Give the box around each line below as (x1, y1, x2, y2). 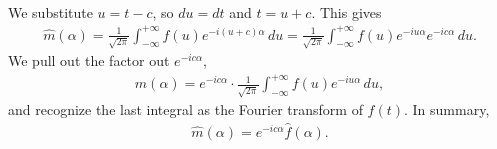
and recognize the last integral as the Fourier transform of (8, 99, 363, 120)
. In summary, (404, 99, 490, 120)
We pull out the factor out (8, 50, 170, 71)
